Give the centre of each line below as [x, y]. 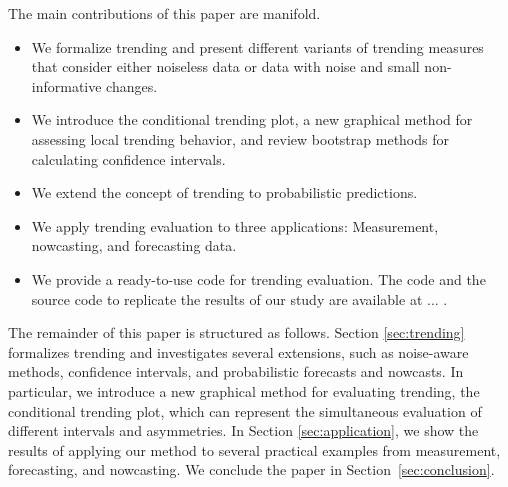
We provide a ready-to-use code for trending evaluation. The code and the [258, 278]
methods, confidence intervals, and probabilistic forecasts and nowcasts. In [236, 371]
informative [66, 85]
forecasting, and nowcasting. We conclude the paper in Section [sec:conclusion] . [251, 469]
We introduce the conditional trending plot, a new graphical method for [252, 119]
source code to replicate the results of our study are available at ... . [239, 298]
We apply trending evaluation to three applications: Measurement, [235, 225]
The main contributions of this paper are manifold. [164, 13]
